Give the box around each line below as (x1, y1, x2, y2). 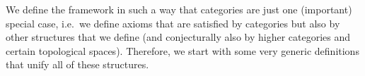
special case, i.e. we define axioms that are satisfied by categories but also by (6, 15, 340, 30)
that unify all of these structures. (6, 57, 149, 72)
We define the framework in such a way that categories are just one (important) (6, 2, 352, 16)
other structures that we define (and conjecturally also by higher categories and (6, 30, 351, 44)
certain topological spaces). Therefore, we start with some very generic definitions (6, 43, 359, 58)
